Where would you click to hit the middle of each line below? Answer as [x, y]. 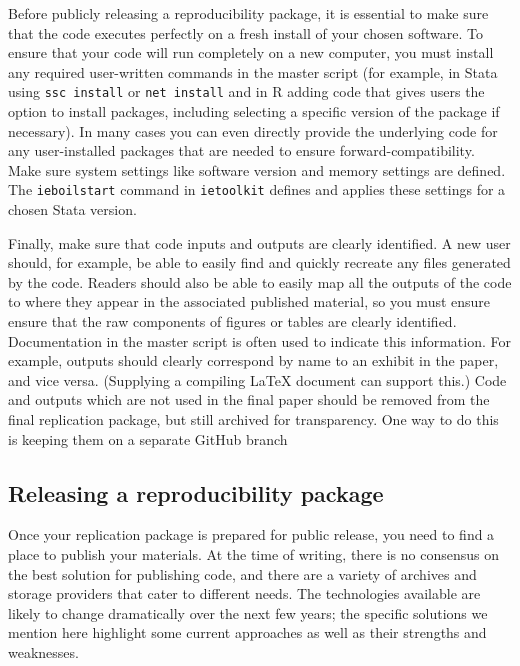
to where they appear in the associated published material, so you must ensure [249, 301]
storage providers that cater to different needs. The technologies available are [244, 593]
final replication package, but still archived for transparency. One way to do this [253, 419]
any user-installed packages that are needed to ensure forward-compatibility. [241, 150]
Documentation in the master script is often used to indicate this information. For [260, 340]
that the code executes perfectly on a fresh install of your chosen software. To [245, 32]
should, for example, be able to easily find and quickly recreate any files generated [259, 262]
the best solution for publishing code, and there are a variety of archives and [242, 573]
